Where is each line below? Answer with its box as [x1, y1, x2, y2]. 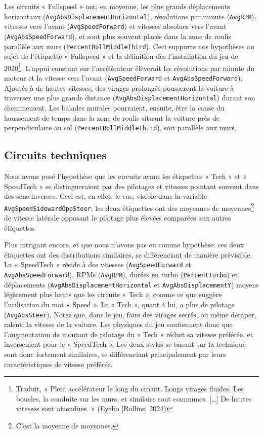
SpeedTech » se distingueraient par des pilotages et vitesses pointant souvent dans [4, 180, 259, 191]
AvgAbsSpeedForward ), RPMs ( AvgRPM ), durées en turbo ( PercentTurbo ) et [4, 269, 238, 280]
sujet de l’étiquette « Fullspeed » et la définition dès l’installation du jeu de [4, 51, 238, 61]
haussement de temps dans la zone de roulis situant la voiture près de [4, 112, 220, 123]
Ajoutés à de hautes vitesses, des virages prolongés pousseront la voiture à [4, 82, 234, 93]
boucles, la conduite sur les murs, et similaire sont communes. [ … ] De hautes [16, 393, 252, 404]
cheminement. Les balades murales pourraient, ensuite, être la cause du [4, 102, 225, 113]
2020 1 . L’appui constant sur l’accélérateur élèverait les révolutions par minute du [4, 61, 255, 73]
